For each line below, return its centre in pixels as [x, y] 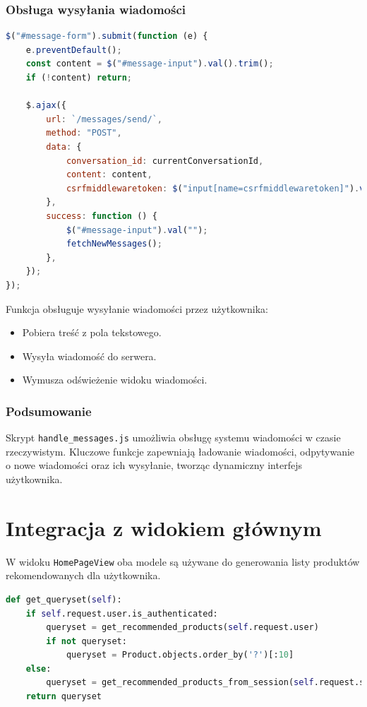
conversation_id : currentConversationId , [165, 161]
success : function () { [102, 216]
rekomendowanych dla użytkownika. [83, 575]
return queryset [64, 697]
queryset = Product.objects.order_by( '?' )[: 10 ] [180, 655]
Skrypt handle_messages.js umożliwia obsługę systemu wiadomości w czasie [173, 438]
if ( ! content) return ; [79, 78]
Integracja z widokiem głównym [164, 527]
